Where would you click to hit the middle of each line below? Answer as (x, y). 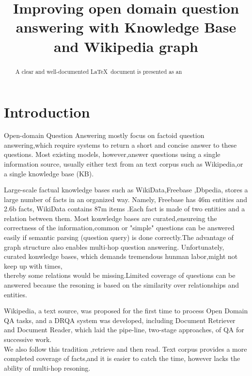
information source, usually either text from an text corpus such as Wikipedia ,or (124, 163)
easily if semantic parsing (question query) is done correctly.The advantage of (119, 237)
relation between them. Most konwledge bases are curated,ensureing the (110, 218)
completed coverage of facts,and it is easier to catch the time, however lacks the (122, 358)
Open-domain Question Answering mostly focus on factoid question (104, 135)
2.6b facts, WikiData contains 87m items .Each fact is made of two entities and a (125, 209)
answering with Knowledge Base (126, 27)
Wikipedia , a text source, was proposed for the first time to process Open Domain (126, 311)
